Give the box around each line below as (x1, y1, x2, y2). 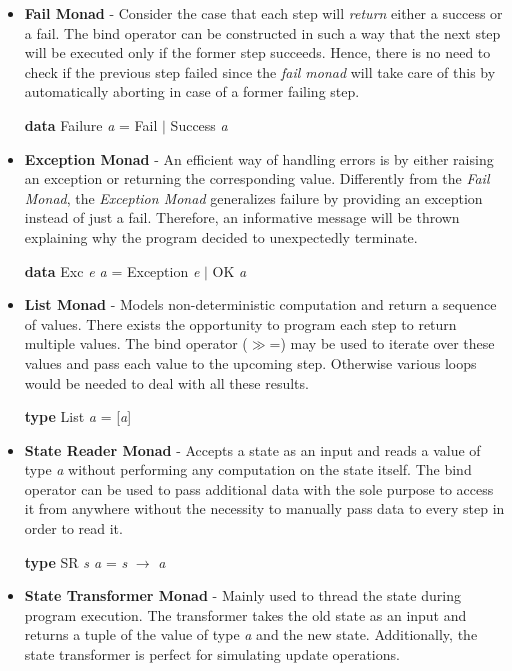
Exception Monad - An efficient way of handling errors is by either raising (24, 148, 494, 169)
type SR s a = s (24, 551, 128, 572)
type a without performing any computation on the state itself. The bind (24, 459, 472, 480)
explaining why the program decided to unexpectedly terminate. (24, 226, 418, 247)
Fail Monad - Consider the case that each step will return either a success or (24, 3, 503, 23)
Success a (170, 114, 228, 135)
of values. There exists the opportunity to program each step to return (24, 313, 457, 334)
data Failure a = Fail (24, 114, 158, 135)
